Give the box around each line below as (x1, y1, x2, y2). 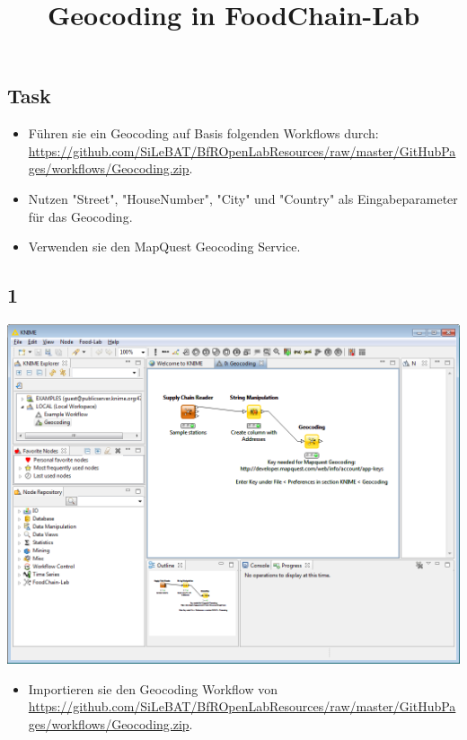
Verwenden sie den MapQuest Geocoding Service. (28, 237, 301, 256)
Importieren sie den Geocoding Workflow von (28, 679, 278, 698)
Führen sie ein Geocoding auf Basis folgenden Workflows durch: (28, 124, 379, 143)
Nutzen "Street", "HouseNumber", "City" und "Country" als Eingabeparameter (28, 189, 458, 207)
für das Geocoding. (28, 207, 133, 225)
